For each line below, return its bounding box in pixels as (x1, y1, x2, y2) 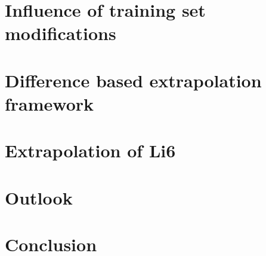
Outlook (5, 185, 73, 209)
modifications (5, 21, 116, 45)
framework (5, 91, 94, 115)
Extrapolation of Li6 (5, 138, 176, 163)
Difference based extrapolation (5, 68, 262, 92)
